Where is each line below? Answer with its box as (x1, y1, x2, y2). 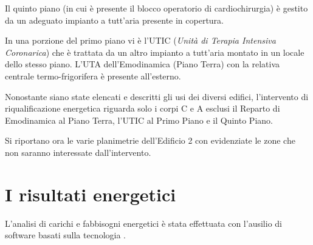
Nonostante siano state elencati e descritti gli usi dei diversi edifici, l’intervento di (5, 90, 309, 102)
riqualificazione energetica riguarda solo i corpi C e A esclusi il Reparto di (5, 102, 280, 115)
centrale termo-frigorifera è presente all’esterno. (5, 69, 181, 82)
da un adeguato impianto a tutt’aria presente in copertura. (5, 13, 224, 26)
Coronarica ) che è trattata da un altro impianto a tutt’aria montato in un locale (5, 45, 304, 58)
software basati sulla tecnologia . (5, 229, 126, 241)
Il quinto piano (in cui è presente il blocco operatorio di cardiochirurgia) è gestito (5, 2, 308, 14)
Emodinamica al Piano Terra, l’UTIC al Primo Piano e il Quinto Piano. (5, 113, 273, 126)
